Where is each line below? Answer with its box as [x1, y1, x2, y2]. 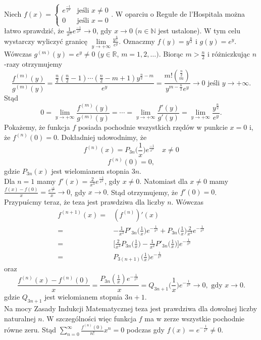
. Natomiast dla [139, 175, 188, 186]
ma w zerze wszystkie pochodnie [144, 313, 245, 323]
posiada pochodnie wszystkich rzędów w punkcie [78, 122, 228, 132]
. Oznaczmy [119, 35, 155, 46]
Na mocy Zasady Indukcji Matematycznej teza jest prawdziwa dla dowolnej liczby [4, 303, 257, 314]
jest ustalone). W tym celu [158, 25, 240, 36]
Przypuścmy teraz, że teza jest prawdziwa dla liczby [4, 197, 165, 207]
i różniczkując [207, 48, 250, 59]
